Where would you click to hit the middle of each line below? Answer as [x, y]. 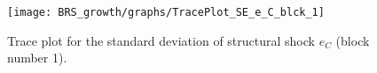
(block [353, 40]
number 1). [37, 58]
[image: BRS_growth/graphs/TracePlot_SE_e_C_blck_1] [166, 12]
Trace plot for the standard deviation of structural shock [161, 40]
